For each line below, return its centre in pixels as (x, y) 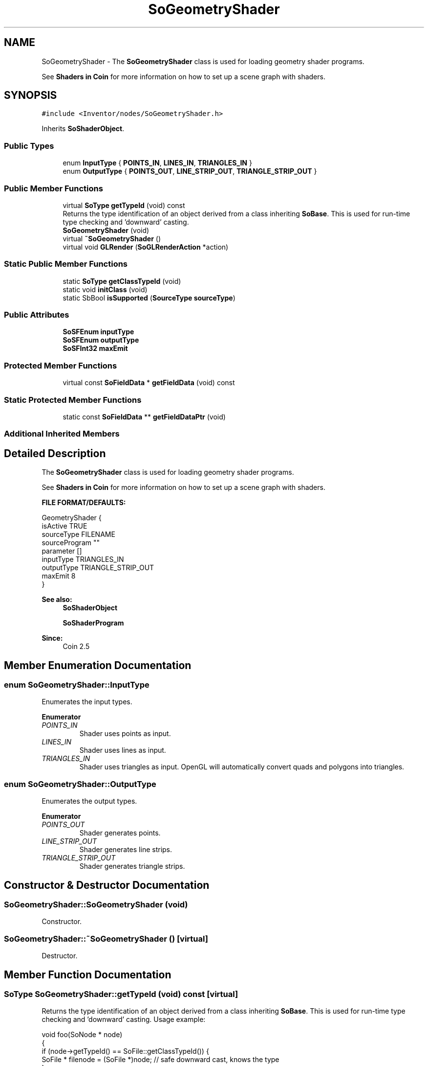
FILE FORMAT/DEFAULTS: (84, 503)
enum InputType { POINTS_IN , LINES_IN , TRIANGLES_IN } (157, 163)
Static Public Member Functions (66, 264)
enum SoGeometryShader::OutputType (80, 784)
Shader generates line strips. (126, 850)
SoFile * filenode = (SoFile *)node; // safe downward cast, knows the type (160, 1060)
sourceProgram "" (71, 543)
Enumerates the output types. (89, 801)
